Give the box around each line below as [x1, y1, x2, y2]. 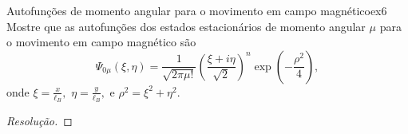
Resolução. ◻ [6, 112, 73, 129]
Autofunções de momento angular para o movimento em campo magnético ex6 [6, 2, 387, 18]
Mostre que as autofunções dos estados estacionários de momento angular [6, 18, 366, 34]
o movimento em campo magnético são [6, 33, 196, 50]
